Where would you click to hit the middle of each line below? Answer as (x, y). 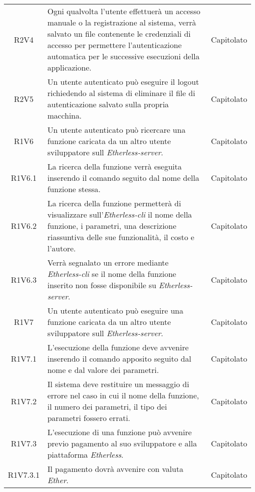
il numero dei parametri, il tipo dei (107, 406)
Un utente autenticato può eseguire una (115, 310)
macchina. (64, 115)
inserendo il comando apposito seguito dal (119, 358)
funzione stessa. (74, 189)
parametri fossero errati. (89, 418)
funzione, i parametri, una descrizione (112, 226)
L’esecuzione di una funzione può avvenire (119, 432)
